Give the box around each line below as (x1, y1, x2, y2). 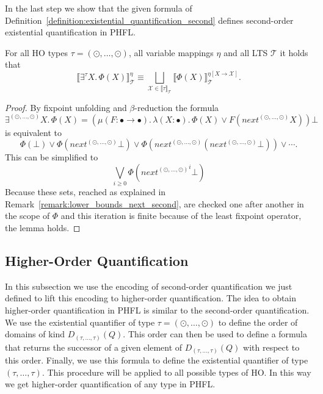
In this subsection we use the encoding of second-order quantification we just (5, 279, 292, 292)
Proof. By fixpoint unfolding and (5, 101, 127, 113)
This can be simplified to (5, 151, 98, 163)
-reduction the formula (134, 101, 219, 113)
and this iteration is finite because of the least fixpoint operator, (60, 209, 302, 222)
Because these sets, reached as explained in (5, 185, 166, 198)
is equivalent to (5, 126, 62, 138)
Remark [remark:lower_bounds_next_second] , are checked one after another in (5, 197, 304, 210)
